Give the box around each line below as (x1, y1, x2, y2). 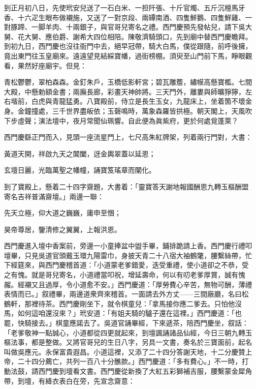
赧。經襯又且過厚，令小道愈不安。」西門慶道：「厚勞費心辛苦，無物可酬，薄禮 (4, 279, 252, 289)
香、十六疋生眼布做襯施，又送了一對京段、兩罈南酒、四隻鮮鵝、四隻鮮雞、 (4, 12, 245, 22)
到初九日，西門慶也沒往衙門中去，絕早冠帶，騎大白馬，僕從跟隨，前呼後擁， (4, 41, 252, 51)
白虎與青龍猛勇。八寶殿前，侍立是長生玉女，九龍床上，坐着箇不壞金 (31, 96, 252, 106)
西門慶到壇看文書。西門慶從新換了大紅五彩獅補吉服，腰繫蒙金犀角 (38, 366, 252, 376)
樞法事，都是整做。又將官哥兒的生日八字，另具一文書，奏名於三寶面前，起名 (4, 337, 252, 347)
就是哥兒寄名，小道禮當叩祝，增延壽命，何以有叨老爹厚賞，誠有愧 (31, 269, 245, 280)
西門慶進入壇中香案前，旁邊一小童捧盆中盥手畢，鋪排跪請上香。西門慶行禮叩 (4, 240, 252, 251)
